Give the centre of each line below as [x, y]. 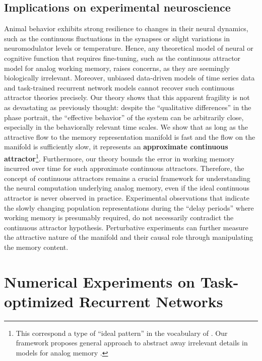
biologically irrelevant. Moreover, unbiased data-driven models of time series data [129, 78]
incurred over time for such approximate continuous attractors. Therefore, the [124, 168]
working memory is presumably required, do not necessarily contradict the [119, 217]
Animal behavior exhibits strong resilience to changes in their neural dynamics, [126, 28]
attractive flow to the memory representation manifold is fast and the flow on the [130, 137]
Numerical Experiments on [100, 281]
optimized [39, 301]
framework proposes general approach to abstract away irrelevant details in [132, 343]
